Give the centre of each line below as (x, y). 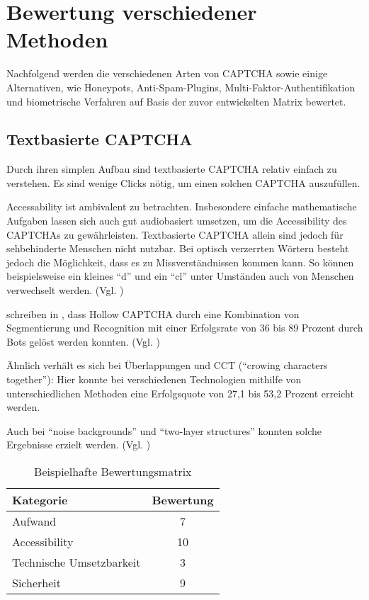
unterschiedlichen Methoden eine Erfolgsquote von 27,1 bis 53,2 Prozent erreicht (180, 393)
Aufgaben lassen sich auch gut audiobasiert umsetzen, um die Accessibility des (177, 221)
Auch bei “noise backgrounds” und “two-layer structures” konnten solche (164, 430)
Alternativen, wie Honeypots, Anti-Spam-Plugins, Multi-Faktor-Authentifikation (181, 87)
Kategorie (40, 499)
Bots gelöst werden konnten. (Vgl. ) (83, 341)
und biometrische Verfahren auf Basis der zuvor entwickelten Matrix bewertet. (176, 101)
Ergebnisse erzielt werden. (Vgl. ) (79, 445)
